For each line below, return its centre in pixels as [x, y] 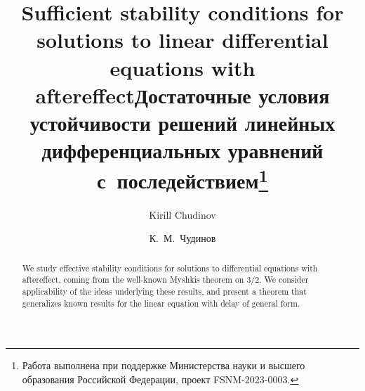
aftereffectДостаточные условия [182, 95]
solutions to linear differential [182, 40]
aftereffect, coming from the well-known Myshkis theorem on [133, 280]
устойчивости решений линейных [182, 122]
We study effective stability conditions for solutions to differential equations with [170, 268]
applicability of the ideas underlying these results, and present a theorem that [164, 291]
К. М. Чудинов [182, 238]
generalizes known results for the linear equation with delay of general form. [161, 303]
